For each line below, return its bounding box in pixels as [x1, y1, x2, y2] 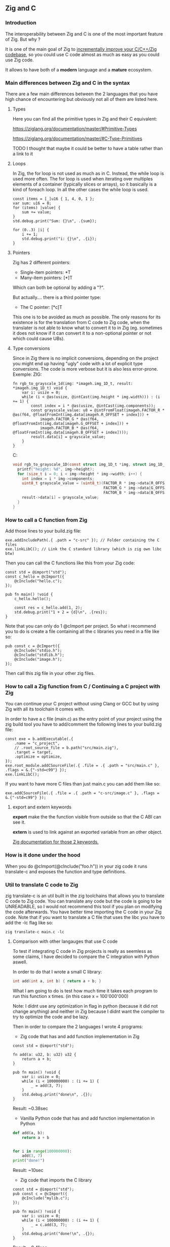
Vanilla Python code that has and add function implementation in [20, 1115, 155, 1121]
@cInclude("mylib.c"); [22, 1196, 70, 1201]
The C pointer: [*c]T [20, 304, 62, 310]
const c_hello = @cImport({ [5, 574, 65, 580]
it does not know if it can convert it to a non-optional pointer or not [12, 330, 152, 336]
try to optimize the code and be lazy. [12, 1014, 90, 1020]
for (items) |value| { [12, 205, 61, 210]
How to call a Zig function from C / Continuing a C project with [5, 683, 160, 690]
